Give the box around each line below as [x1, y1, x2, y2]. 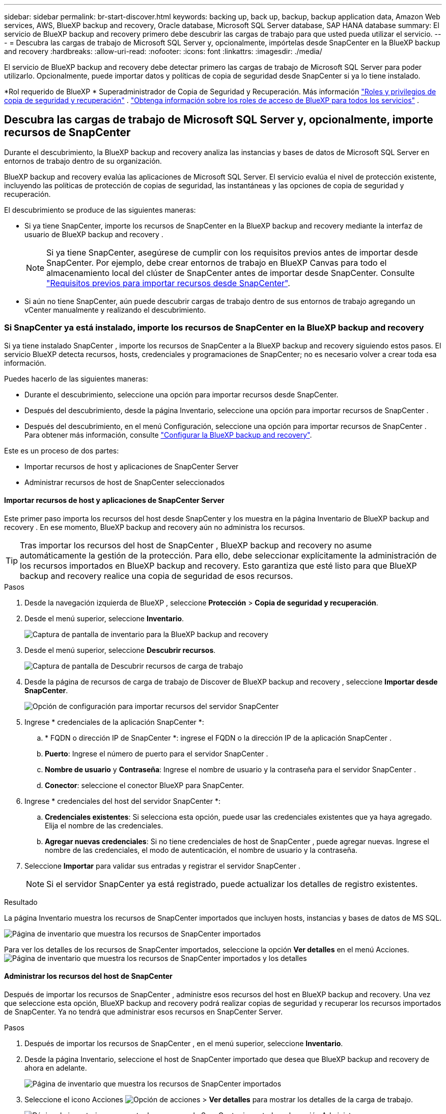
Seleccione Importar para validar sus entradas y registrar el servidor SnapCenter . [24, 861, 300, 870]
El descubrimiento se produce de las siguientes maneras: [4, 205, 196, 214]
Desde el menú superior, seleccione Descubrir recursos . [24, 645, 216, 654]
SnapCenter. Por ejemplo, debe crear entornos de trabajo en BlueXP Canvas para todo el [46, 257, 387, 268]
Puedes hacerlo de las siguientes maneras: [4, 374, 148, 383]
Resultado [4, 897, 38, 906]
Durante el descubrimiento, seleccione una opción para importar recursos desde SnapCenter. [24, 390, 339, 399]
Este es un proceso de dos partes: [4, 446, 119, 455]
